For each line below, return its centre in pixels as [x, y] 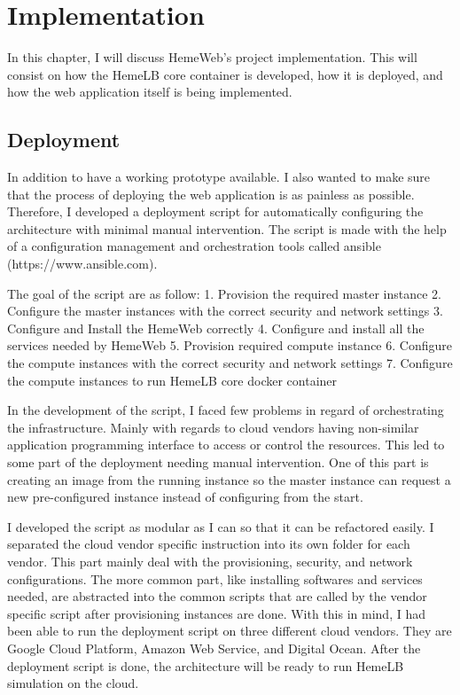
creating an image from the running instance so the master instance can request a [229, 479]
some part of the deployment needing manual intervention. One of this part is [218, 462]
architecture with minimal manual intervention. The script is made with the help [227, 228]
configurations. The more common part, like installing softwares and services [215, 578]
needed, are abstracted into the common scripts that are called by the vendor [217, 596]
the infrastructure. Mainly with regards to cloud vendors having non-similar [213, 427]
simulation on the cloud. [73, 683]
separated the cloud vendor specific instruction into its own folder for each [209, 544]
